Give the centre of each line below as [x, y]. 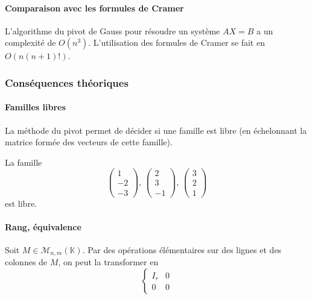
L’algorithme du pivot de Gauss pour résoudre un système [113, 30]
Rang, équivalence [43, 226]
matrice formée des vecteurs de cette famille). [89, 142]
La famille [24, 162]
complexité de [30, 42]
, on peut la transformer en [108, 262]
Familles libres [35, 107]
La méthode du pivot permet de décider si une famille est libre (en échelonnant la [156, 130]
